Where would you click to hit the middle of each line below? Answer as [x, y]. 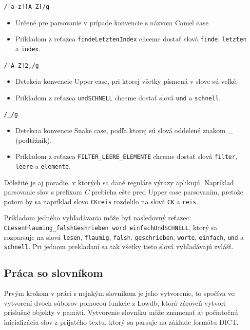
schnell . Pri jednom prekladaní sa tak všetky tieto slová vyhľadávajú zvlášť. [119, 246]
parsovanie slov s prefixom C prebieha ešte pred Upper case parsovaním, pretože [124, 192]
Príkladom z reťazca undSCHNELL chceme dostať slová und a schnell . [118, 97]
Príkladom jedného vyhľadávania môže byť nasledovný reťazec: [97, 218]
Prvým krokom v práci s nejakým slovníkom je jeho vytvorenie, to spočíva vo [119, 293]
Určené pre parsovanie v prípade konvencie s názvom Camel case [112, 22]
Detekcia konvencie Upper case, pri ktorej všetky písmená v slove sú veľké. [127, 81]
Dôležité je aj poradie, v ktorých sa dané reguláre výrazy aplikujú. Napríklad [119, 182]
